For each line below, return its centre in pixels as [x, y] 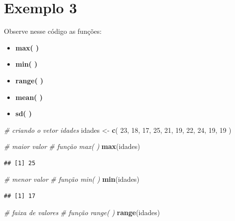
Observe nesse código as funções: [53, 31]
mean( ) [29, 97]
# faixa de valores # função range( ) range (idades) [82, 212]
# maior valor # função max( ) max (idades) [72, 146]
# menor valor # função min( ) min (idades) [72, 179]
